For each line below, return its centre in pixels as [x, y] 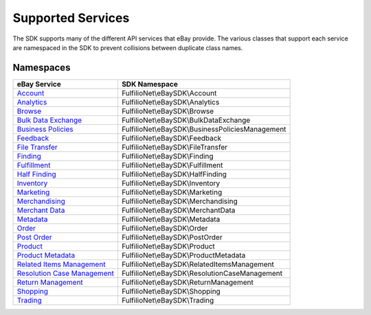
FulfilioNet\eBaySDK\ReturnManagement [187, 282]
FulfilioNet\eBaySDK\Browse [168, 111]
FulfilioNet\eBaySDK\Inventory [171, 183]
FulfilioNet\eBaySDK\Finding [167, 156]
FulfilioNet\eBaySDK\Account [169, 93]
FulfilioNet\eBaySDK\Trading [168, 300]
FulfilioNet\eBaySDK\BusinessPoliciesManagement [204, 129]
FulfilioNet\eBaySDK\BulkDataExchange [186, 120]
